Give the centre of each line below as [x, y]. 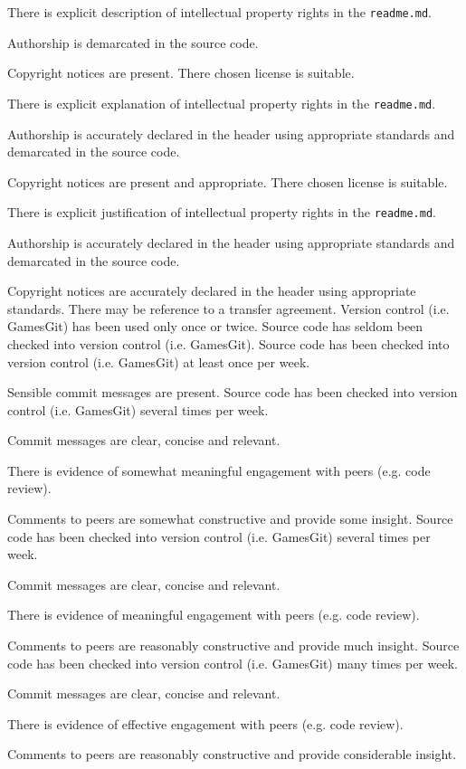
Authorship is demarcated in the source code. [133, 42]
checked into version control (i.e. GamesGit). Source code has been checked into [228, 343]
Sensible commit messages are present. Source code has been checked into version [233, 392]
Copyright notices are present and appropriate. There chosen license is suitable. [228, 181]
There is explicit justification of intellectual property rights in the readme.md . [222, 212]
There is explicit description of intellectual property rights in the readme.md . [219, 12]
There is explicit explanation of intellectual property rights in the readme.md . [222, 103]
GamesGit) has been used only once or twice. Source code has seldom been [215, 326]
